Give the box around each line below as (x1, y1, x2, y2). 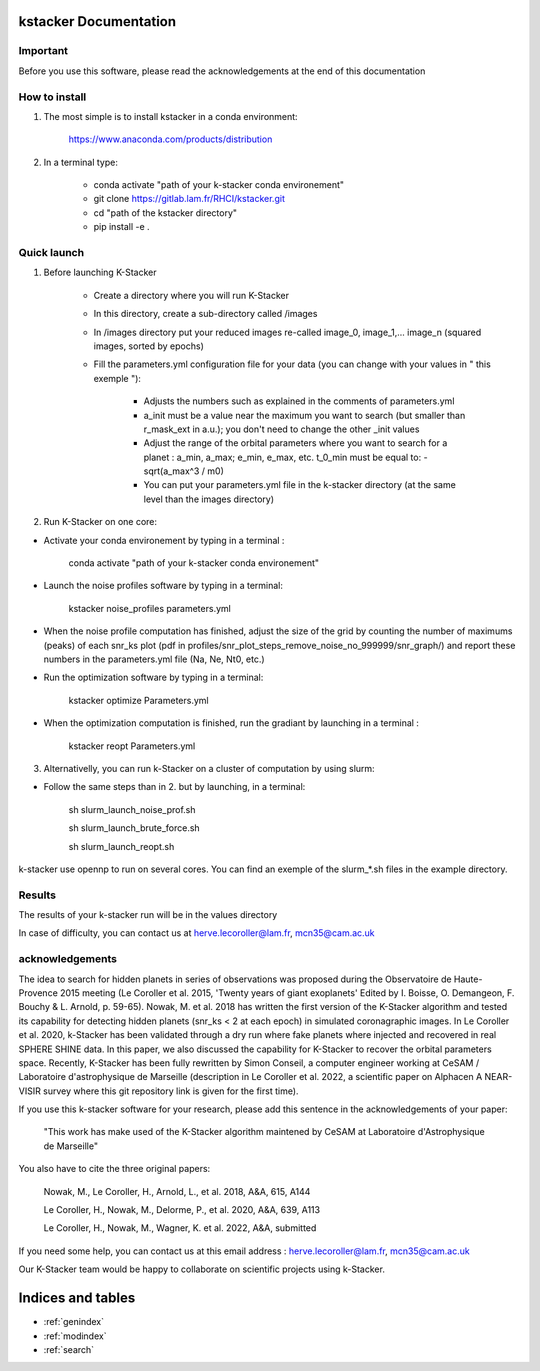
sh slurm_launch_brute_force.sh (68, 822, 200, 834)
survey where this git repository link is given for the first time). (43, 1085, 299, 1097)
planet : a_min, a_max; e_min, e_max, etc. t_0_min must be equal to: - (143, 451, 429, 463)
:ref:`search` (43, 1343, 95, 1355)
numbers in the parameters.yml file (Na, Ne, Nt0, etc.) (43, 653, 265, 665)
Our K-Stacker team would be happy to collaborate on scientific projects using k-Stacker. (18, 1263, 385, 1275)
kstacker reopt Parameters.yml (68, 740, 196, 752)
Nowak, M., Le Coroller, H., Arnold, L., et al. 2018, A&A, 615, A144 (43, 1185, 311, 1197)
